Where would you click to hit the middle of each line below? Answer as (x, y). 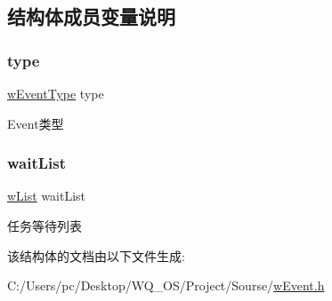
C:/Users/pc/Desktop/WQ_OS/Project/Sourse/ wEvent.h (166, 285)
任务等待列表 (45, 226)
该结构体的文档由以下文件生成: (96, 255)
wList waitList (47, 196)
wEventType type (56, 93)
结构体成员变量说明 (91, 16)
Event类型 (36, 123)
